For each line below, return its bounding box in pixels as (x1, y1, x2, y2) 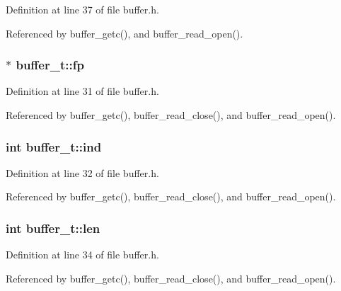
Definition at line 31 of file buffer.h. (6, 84, 159, 98)
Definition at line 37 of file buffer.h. (6, 2, 159, 16)
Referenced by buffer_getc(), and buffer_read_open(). (6, 25, 243, 40)
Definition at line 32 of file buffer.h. (6, 165, 159, 180)
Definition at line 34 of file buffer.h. (6, 247, 159, 262)
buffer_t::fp (16, 56, 84, 74)
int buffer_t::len (6, 219, 100, 236)
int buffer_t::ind (6, 137, 102, 155)
